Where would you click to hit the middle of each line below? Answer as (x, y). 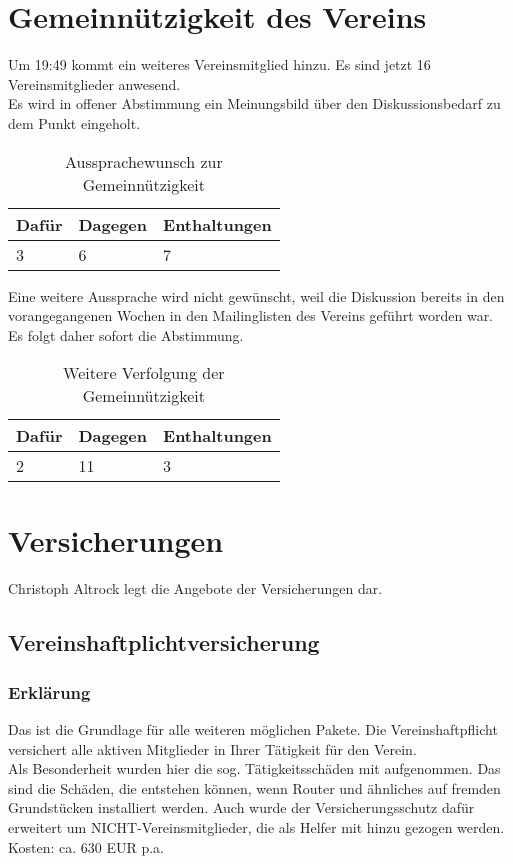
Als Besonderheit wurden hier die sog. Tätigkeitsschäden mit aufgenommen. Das (254, 768)
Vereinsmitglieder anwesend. (94, 83)
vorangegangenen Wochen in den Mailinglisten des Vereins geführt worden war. (251, 315)
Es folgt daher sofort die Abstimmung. (126, 334)
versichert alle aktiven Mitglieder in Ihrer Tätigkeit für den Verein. (212, 748)
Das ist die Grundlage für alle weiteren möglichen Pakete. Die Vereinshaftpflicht (253, 729)
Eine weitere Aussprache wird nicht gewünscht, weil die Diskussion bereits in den (256, 295)
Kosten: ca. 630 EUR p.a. (86, 846)
